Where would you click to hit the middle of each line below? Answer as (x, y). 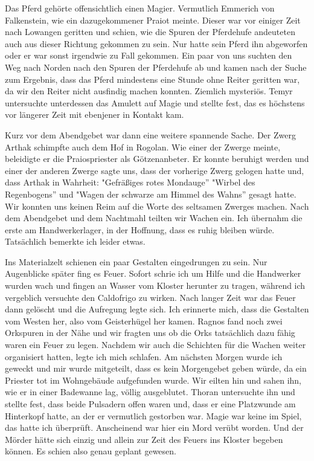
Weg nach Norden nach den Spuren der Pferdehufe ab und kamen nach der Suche (156, 67)
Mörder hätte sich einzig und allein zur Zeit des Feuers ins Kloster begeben (144, 439)
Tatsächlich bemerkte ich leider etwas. (75, 241)
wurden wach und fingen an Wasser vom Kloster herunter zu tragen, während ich (155, 285)
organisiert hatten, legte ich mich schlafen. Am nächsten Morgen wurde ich (144, 356)
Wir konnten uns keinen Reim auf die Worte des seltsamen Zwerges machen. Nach (157, 206)
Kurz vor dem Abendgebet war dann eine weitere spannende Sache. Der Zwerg (150, 134)
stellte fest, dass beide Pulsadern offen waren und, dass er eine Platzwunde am (150, 404)
